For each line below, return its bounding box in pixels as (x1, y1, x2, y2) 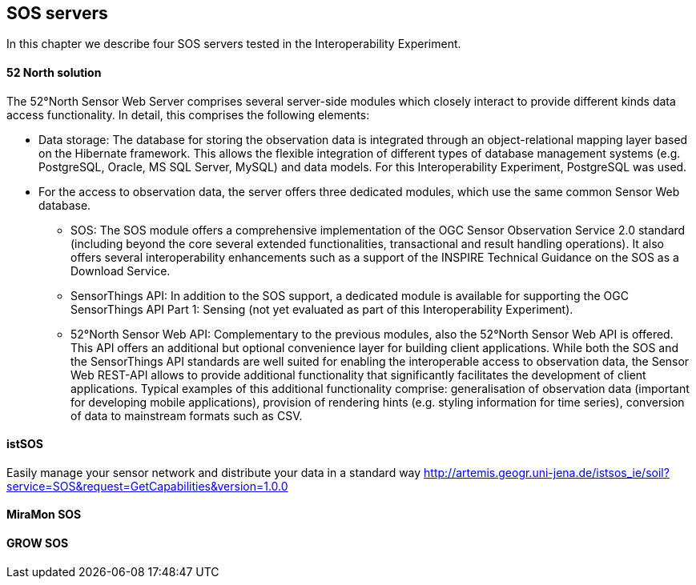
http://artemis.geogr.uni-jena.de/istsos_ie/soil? (424, 465, 670, 479)
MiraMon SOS (6, 507, 82, 522)
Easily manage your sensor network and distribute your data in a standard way (6, 465, 421, 479)
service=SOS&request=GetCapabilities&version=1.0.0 (6, 479, 288, 493)
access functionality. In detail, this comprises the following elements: (6, 107, 370, 122)
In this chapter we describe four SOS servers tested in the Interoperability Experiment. (6, 37, 461, 51)
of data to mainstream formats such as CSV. (70, 408, 303, 423)
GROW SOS (6, 536, 69, 551)
